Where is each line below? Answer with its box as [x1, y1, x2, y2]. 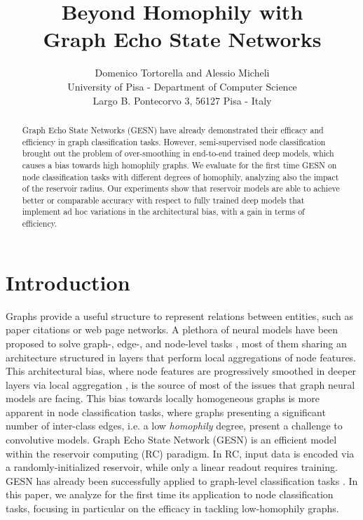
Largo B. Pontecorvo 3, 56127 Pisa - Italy [93, 93, 272, 107]
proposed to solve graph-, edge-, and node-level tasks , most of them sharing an [6, 335, 347, 350]
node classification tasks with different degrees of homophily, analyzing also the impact [22, 171, 339, 182]
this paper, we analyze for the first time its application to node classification [6, 487, 334, 502]
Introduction [6, 267, 130, 296]
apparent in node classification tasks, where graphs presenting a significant [6, 404, 326, 419]
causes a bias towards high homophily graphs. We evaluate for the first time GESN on [22, 159, 337, 171]
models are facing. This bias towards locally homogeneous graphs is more [6, 391, 320, 406]
